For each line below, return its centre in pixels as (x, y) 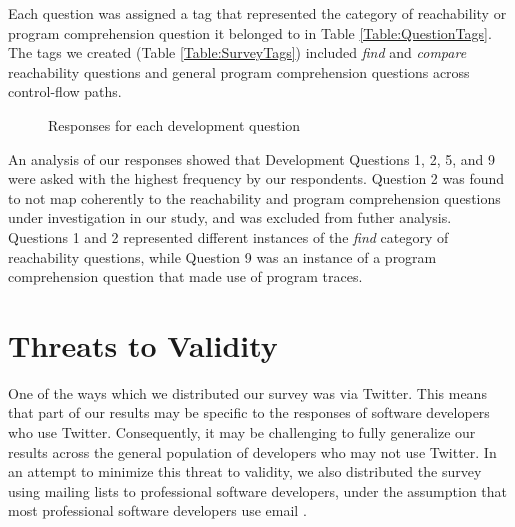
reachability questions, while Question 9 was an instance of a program (222, 256)
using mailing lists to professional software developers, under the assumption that (258, 490)
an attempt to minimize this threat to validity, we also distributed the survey (245, 471)
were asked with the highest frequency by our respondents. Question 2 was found (256, 178)
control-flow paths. (65, 91)
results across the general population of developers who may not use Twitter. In (252, 451)
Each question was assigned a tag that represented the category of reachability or (257, 13)
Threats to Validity (143, 344)
